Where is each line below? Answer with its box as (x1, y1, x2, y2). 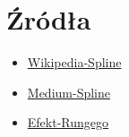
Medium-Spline (27, 82, 110, 101)
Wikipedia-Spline (27, 53, 122, 72)
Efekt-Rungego (27, 113, 109, 132)
